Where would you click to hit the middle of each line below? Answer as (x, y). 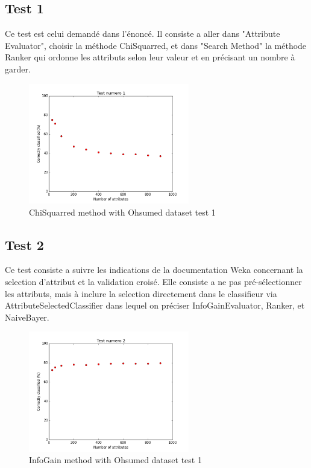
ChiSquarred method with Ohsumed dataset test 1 (122, 212)
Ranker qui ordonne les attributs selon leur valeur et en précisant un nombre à (150, 57)
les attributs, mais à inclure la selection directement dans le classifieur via (141, 293)
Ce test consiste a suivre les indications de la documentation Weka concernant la (154, 270)
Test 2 (24, 244)
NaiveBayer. (27, 317)
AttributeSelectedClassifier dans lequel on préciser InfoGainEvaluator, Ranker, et (155, 305)
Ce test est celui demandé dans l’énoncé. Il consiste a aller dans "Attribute (143, 34)
